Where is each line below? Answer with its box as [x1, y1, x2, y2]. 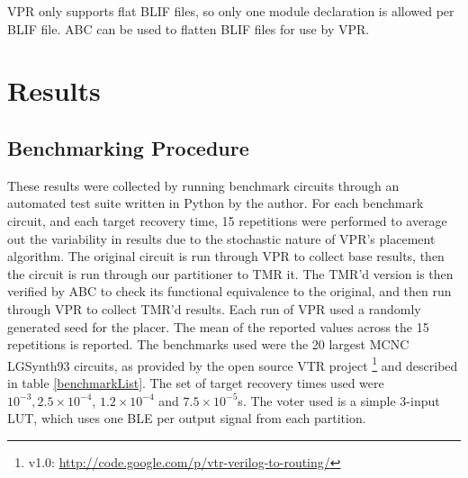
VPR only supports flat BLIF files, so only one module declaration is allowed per [7, 2, 454, 20]
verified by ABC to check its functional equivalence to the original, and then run [7, 282, 452, 301]
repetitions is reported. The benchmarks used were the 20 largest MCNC [7, 335, 409, 354]
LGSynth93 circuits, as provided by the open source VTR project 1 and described [7, 353, 458, 374]
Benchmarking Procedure [7, 133, 249, 161]
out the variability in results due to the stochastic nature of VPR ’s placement [7, 229, 436, 248]
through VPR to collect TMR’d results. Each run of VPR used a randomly [7, 299, 421, 318]
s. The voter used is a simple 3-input [238, 391, 440, 410]
